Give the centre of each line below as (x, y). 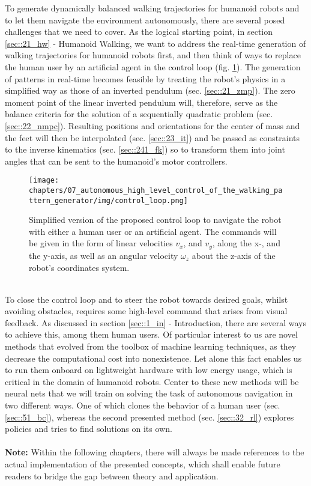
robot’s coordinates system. (79, 267)
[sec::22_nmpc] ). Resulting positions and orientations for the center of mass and (152, 125)
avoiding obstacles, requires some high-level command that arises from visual (146, 311)
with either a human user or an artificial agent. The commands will (153, 231)
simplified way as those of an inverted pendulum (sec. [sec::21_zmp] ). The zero (150, 90)
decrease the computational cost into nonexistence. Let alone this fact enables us (153, 358)
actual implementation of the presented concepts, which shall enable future (143, 464)
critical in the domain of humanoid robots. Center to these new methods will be (152, 381)
